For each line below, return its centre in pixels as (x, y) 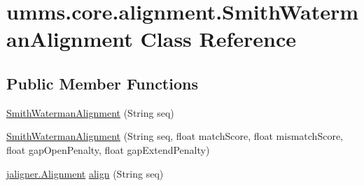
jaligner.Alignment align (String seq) (85, 173)
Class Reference (218, 39)
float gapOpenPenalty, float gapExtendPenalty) (108, 149)
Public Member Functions (102, 83)
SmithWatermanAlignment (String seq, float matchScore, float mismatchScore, (175, 136)
